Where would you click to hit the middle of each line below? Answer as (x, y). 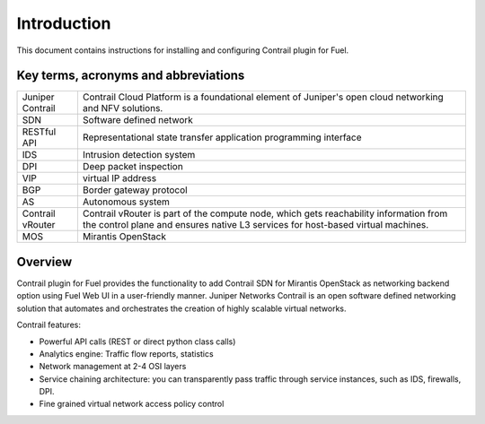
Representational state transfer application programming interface (222, 137)
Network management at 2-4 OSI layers (113, 367)
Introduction (64, 23)
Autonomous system (126, 202)
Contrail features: (48, 325)
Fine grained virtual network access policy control (132, 404)
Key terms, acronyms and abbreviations (131, 76)
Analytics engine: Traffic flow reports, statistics (127, 353)
